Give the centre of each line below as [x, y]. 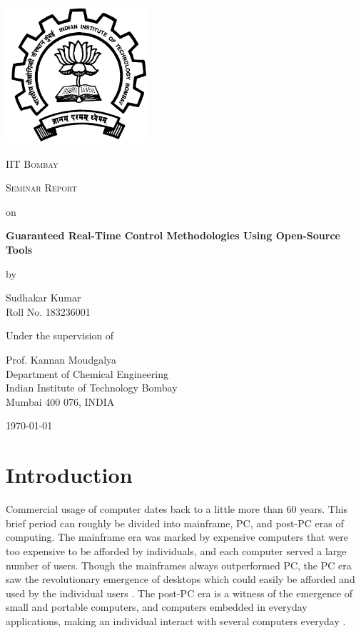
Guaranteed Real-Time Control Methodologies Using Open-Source [173, 235]
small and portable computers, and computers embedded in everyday [157, 607]
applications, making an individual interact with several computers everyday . [176, 620]
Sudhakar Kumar [44, 298]
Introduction [69, 475]
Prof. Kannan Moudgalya [61, 360]
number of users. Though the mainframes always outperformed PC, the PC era [179, 565]
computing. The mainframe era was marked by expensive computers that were [177, 537]
